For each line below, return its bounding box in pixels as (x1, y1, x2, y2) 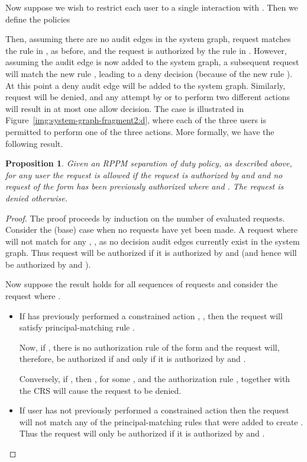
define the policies (5, 12, 70, 25)
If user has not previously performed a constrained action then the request (19, 404, 289, 416)
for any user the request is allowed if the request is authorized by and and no (5, 168, 283, 181)
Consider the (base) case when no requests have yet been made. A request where (5, 223, 298, 236)
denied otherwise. (5, 191, 68, 204)
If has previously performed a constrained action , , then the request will (19, 309, 283, 322)
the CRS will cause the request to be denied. (19, 384, 182, 396)
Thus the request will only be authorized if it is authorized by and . (19, 427, 265, 439)
